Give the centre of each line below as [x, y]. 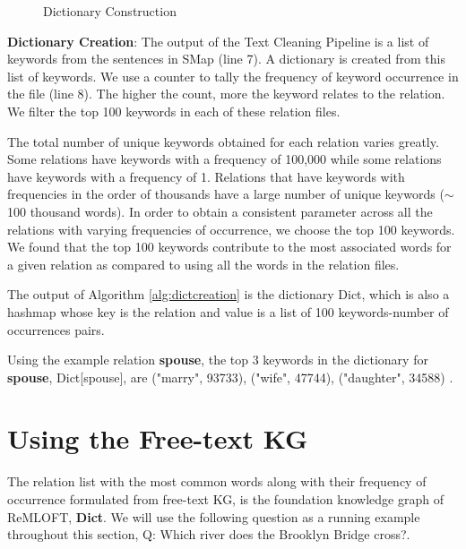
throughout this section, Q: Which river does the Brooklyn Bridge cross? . [209, 534]
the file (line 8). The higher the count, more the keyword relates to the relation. [226, 94]
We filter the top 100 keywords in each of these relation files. [174, 111]
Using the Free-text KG [158, 438]
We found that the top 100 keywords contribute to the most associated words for [229, 247]
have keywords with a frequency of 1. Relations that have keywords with [206, 176]
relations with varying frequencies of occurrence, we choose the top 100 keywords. [231, 229]
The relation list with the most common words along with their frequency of [217, 481]
